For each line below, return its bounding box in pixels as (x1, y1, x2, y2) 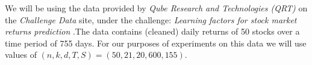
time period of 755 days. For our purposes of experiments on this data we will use (5, 36, 307, 49)
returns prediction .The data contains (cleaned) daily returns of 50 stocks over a (5, 25, 300, 38)
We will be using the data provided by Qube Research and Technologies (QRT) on (5, 2, 308, 14)
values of (5, 48, 37, 61)
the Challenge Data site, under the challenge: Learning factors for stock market (5, 13, 297, 26)
